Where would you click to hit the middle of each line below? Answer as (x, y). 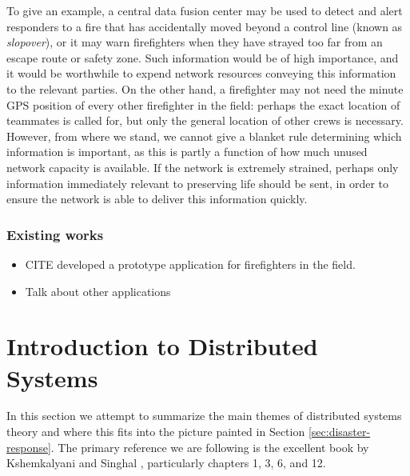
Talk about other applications (98, 291)
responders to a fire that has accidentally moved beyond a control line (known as (205, 26)
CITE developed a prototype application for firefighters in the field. (190, 264)
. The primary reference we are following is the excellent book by (210, 447)
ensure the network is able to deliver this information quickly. (157, 199)
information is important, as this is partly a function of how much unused (187, 152)
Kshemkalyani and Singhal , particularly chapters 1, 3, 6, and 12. (166, 463)
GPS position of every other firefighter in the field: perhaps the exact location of (203, 104)
